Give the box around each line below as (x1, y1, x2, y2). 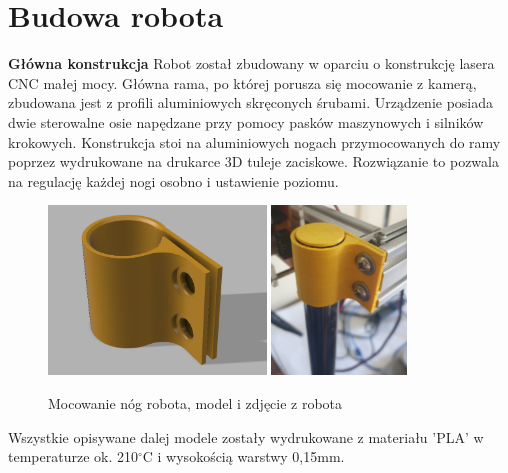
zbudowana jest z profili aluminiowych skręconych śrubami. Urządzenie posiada (8, 92, 494, 113)
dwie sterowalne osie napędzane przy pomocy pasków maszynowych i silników (8, 111, 484, 132)
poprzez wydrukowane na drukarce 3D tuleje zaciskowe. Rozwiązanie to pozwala (8, 151, 499, 172)
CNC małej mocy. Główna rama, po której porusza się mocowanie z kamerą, (8, 72, 477, 93)
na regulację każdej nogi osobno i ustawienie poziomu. (8, 170, 339, 191)
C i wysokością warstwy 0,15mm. (142, 446, 345, 467)
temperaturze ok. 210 (8, 446, 138, 467)
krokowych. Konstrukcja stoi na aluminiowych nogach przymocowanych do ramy (8, 131, 501, 152)
